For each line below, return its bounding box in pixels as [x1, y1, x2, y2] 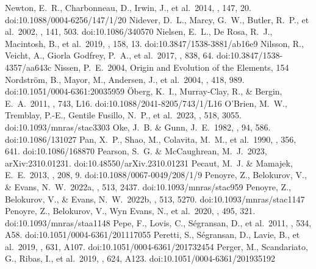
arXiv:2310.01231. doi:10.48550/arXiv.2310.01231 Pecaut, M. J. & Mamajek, [5, 156, 293, 169]
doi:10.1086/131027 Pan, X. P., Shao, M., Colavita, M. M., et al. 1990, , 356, [5, 132, 296, 145]
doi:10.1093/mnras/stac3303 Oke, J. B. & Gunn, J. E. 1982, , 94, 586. [5, 120, 271, 133]
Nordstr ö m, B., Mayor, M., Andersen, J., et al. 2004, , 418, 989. [5, 73, 245, 85]
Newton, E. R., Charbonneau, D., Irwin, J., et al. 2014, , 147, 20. [5, 1, 251, 13]
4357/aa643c [5, 60, 52, 73]
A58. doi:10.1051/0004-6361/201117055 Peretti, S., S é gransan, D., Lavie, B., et [5, 228, 300, 241]
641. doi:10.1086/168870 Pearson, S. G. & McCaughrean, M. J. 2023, [5, 145, 267, 157]
